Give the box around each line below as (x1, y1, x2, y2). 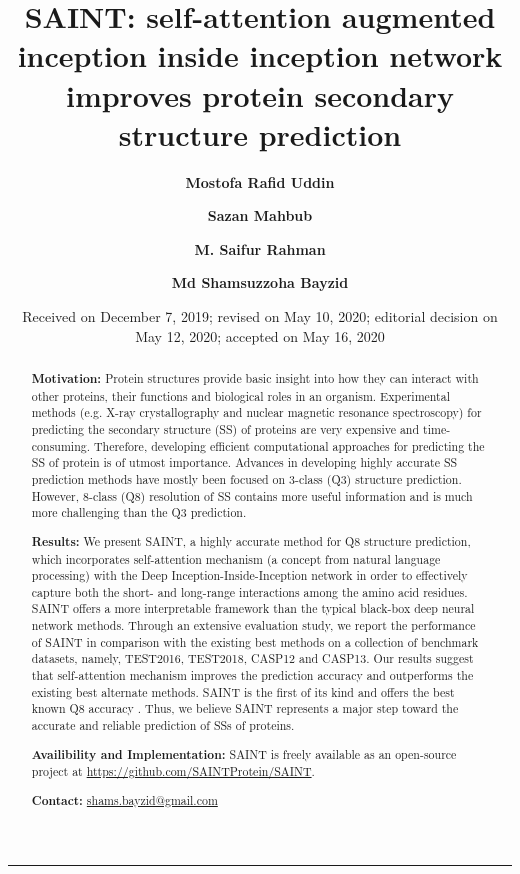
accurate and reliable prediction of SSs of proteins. (31, 717, 295, 734)
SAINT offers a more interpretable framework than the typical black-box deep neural (31, 600, 475, 617)
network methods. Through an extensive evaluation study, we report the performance (31, 617, 476, 634)
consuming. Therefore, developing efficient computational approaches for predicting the (31, 437, 485, 454)
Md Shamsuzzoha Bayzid (171, 272, 349, 293)
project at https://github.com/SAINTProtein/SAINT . (31, 763, 315, 780)
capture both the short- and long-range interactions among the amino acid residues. (31, 583, 468, 600)
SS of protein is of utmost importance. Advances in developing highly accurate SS (31, 454, 458, 471)
